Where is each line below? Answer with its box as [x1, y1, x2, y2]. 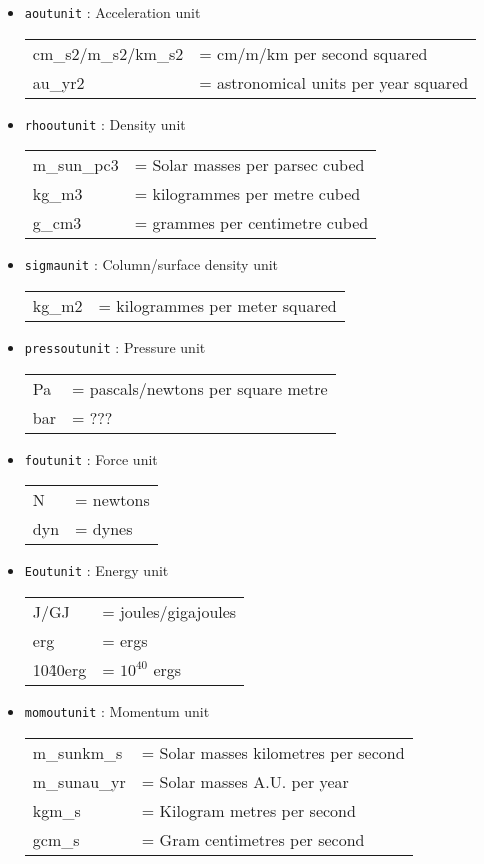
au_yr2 [32, 70, 85, 94]
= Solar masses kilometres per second [141, 740, 405, 764]
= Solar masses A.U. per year [141, 769, 349, 793]
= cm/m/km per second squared [199, 41, 428, 65]
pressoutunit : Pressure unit [24, 336, 206, 357]
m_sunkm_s [32, 740, 123, 764]
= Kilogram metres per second [141, 798, 356, 822]
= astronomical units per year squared [199, 70, 469, 94]
